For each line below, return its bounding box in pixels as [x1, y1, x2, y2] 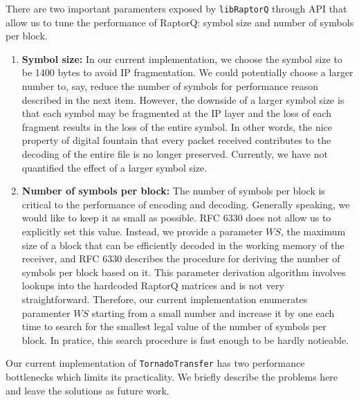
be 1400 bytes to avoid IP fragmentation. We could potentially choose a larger [21, 65, 353, 80]
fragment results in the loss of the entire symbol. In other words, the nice [21, 119, 333, 134]
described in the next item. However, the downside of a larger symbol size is [21, 92, 344, 107]
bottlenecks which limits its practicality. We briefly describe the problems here [6, 369, 338, 383]
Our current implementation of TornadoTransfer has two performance [6, 356, 305, 370]
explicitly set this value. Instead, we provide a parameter [21, 224, 263, 238]
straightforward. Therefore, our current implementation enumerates [21, 291, 308, 306]
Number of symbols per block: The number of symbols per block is [21, 183, 325, 198]
